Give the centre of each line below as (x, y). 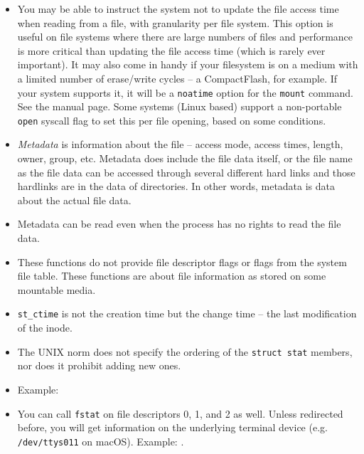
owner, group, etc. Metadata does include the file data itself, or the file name (185, 158)
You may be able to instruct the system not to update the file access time (178, 9)
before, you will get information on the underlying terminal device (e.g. (172, 427)
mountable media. (57, 289)
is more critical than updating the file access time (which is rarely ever (171, 50)
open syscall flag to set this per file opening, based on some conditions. (172, 120)
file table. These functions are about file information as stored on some (172, 276)
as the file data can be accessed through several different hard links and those (186, 172)
